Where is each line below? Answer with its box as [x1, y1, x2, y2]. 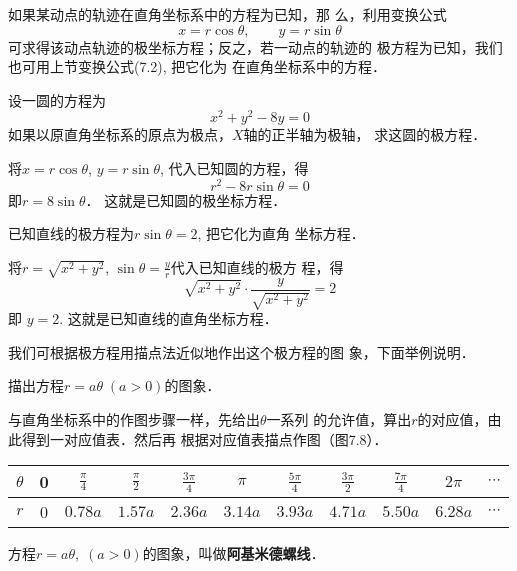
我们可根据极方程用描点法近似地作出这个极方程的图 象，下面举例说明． [8, 341, 475, 362]
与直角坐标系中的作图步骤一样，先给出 [8, 408, 260, 429]
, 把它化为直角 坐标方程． [197, 223, 365, 244]
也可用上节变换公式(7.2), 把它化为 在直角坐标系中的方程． [8, 56, 386, 77]
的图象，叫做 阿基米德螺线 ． [142, 543, 325, 564]
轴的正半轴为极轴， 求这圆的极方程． [243, 124, 487, 145]
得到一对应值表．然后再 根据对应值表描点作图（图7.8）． [21, 428, 388, 449]
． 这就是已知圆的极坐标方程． [85, 189, 287, 210]
